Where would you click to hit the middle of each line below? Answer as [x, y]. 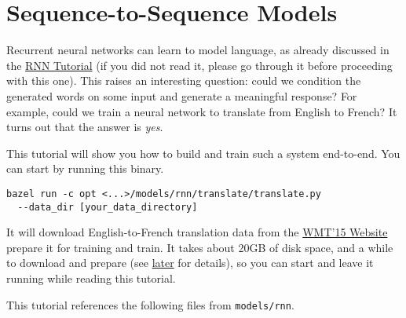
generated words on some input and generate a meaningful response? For [182, 95]
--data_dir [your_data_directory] [108, 207]
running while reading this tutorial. [91, 278]
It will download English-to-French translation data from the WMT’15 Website [197, 232]
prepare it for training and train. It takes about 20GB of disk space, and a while [200, 247]
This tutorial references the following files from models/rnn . [150, 304]
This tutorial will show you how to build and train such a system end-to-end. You [203, 153]
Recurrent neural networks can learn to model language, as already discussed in [198, 50]
